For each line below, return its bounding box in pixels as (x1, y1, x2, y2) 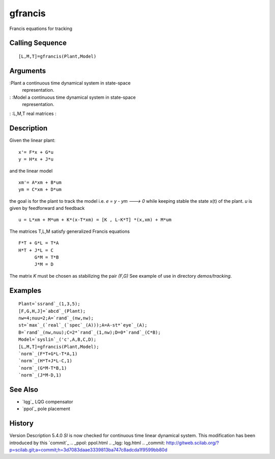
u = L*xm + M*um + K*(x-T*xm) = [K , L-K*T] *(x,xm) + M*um (18, 217, 172, 223)
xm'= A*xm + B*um (18, 179, 62, 185)
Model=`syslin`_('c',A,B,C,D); (18, 337, 97, 342)
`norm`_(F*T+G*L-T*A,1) (18, 350, 78, 357)
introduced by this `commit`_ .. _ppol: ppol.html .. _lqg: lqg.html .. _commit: (9, 440, 166, 446)
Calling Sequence (9, 39, 67, 47)
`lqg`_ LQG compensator (22, 399, 73, 405)
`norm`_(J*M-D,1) (18, 372, 62, 378)
